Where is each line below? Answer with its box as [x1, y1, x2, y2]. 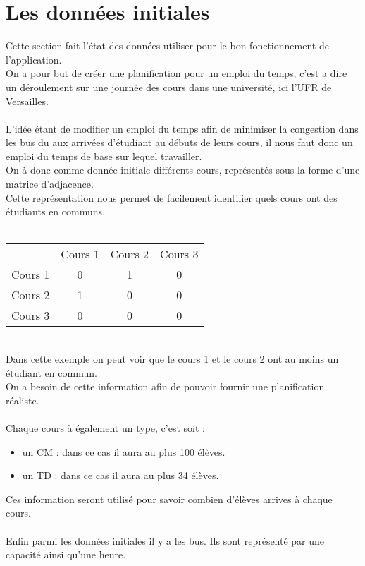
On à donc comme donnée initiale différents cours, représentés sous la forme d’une [6, 162, 360, 177]
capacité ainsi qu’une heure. [6, 547, 126, 562]
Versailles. [6, 93, 49, 108]
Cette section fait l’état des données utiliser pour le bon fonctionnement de [6, 38, 329, 53]
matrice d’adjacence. [6, 176, 94, 191]
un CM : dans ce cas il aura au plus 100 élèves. [22, 444, 225, 459]
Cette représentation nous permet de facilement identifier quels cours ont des [6, 190, 338, 205]
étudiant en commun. [6, 365, 97, 380]
